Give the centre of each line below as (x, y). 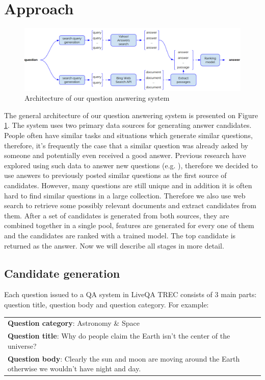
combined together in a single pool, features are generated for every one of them (129, 225)
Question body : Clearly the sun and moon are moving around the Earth (124, 358)
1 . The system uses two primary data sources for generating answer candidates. (128, 125)
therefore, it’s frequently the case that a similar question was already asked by (126, 145)
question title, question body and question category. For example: (107, 304)
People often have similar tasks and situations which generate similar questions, (128, 135)
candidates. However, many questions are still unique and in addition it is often (128, 185)
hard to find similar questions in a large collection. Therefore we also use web (125, 195)
